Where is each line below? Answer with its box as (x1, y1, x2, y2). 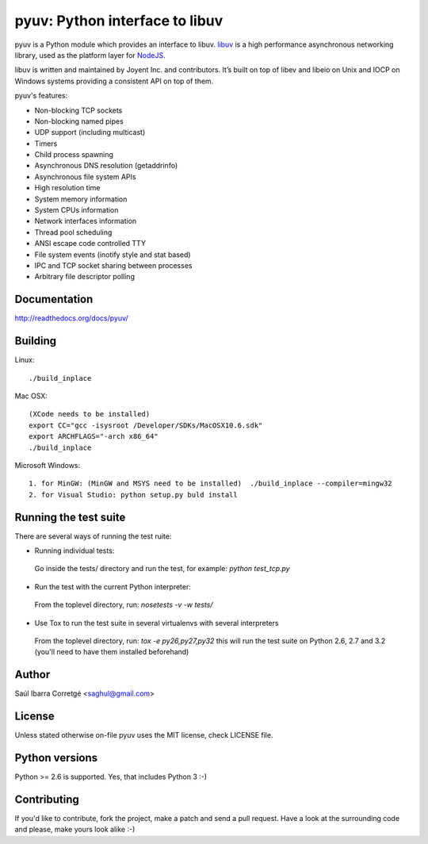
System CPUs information (34, 205, 119, 215)
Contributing (14, 792, 79, 806)
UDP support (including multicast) (34, 128, 146, 137)
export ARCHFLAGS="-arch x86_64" (29, 432, 159, 441)
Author (14, 668, 51, 681)
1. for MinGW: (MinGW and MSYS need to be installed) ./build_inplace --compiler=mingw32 (29, 479, 392, 488)
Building (14, 334, 57, 348)
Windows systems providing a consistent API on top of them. (14, 76, 214, 86)
